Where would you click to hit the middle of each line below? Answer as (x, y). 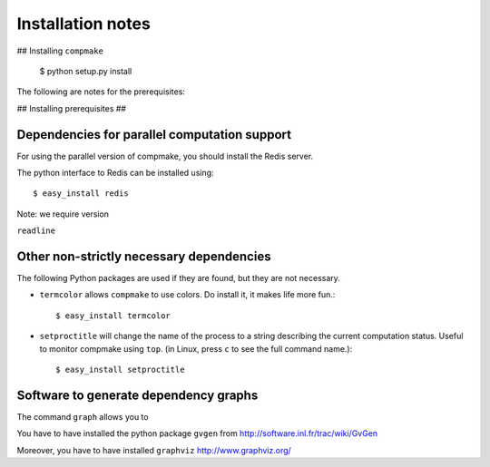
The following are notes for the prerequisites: (101, 92)
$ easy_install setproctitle (120, 370)
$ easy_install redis (81, 194)
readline (36, 231)
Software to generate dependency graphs (137, 395)
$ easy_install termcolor (113, 316)
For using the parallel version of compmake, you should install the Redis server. (165, 156)
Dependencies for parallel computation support (154, 135)
